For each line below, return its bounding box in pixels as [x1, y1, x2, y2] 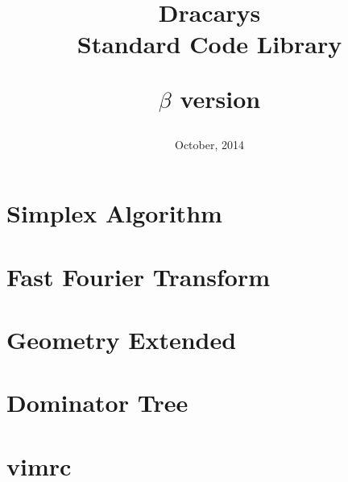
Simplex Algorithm [6, 197, 222, 230]
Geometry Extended [6, 323, 237, 356]
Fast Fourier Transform [6, 260, 270, 293]
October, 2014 [175, 135, 244, 152]
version [180, 81, 261, 114]
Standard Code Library [77, 27, 342, 60]
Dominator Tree [6, 386, 188, 419]
